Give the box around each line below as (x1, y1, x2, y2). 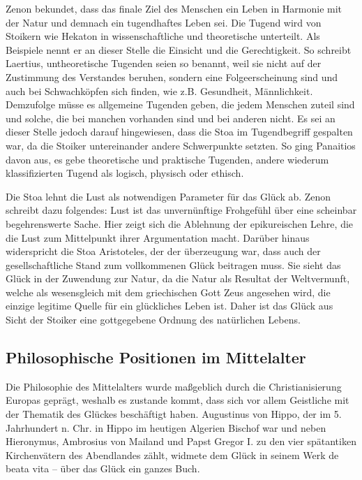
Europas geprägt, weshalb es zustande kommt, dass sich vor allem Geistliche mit (6, 393, 349, 407)
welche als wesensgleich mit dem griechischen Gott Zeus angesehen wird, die (6, 284, 331, 299)
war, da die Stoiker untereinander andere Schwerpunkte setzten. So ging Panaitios (6, 138, 356, 152)
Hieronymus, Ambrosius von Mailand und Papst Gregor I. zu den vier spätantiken (6, 434, 356, 449)
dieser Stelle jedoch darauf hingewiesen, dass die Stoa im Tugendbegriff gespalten (6, 124, 353, 139)
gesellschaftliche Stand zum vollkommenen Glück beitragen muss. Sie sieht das (6, 257, 341, 272)
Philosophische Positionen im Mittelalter (6, 347, 306, 368)
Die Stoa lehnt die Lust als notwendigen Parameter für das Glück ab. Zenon (6, 189, 331, 203)
